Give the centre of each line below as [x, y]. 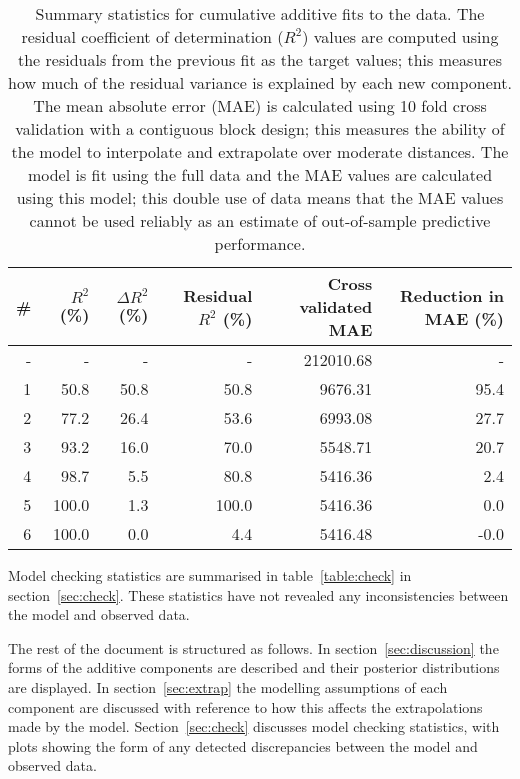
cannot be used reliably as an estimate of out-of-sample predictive [260, 220]
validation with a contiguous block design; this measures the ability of [260, 128]
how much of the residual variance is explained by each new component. [260, 82]
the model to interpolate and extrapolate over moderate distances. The [260, 151]
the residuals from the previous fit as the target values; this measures [259, 59]
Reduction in [451, 295]
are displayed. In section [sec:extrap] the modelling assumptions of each [228, 686]
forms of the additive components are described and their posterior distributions [254, 667]
